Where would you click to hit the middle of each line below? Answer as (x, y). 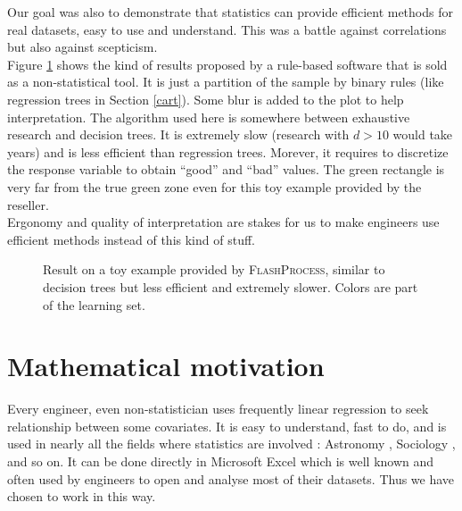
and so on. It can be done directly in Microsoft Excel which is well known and (221, 461)
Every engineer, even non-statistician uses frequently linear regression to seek (218, 409)
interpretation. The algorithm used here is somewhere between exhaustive (209, 117)
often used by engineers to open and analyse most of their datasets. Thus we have (231, 478)
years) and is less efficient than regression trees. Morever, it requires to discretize (228, 151)
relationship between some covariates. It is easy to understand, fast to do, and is (227, 426)
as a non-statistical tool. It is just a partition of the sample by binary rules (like (226, 82)
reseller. (28, 204)
